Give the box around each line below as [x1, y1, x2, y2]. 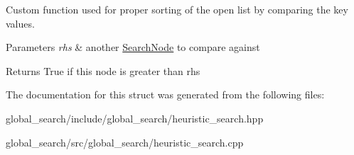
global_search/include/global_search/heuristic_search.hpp [6, 110, 264, 125]
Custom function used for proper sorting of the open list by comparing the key [6, 2, 348, 16]
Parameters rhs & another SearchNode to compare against [6, 40, 260, 54]
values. [6, 16, 35, 30]
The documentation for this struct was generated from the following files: [6, 87, 325, 102]
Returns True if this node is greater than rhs [6, 63, 200, 78]
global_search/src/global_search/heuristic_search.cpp [6, 134, 244, 149]
